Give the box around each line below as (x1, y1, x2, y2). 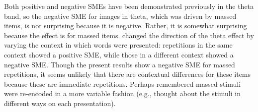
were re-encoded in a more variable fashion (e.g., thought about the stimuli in (4, 88, 241, 99)
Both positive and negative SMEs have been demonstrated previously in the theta (4, 1, 254, 11)
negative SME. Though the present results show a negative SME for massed (4, 59, 235, 69)
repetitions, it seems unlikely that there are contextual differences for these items (4, 69, 251, 79)
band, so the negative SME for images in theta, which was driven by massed (4, 10, 237, 21)
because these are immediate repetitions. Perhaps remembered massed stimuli (4, 78, 241, 89)
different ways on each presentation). (4, 98, 116, 108)
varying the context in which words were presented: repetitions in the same (4, 40, 233, 50)
